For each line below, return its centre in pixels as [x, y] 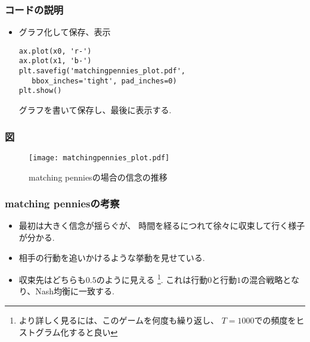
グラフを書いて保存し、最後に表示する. [95, 110]
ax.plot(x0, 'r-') [55, 51]
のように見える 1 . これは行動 [152, 279]
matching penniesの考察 [62, 203]
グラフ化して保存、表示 [65, 32]
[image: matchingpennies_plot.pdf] [99, 158]
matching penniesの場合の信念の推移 [98, 177]
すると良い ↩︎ [93, 332]
